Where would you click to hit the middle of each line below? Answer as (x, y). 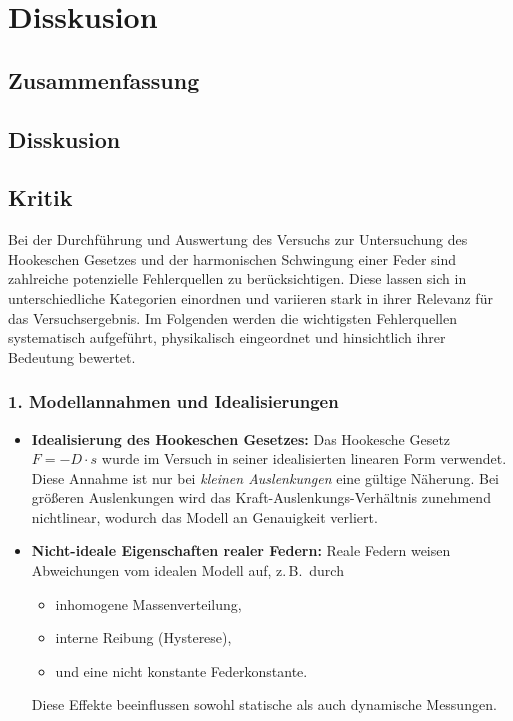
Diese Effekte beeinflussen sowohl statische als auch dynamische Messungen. (264, 704)
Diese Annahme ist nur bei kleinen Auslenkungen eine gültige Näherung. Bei (265, 477)
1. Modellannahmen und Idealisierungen (173, 401)
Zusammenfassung (104, 79)
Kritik (40, 197)
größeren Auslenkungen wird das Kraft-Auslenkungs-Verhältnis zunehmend (261, 497)
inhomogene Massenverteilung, (148, 603)
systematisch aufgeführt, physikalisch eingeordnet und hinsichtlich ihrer (227, 337)
